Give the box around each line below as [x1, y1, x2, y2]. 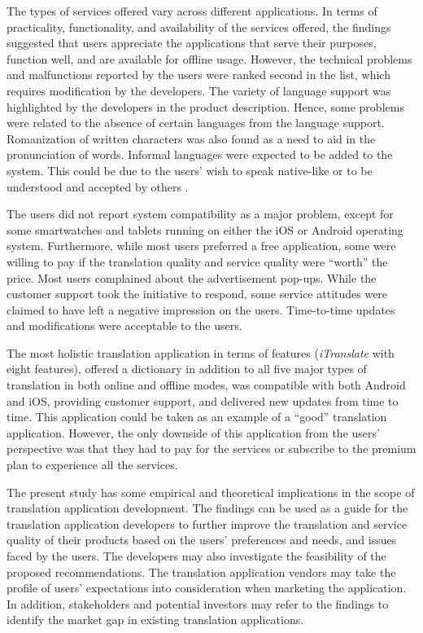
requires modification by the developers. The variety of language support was [7, 81, 391, 99]
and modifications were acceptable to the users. [7, 317, 242, 334]
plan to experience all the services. [7, 456, 178, 473]
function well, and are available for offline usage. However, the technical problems [7, 50, 412, 67]
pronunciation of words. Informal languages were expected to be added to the [7, 146, 393, 163]
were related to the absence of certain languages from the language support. [7, 114, 385, 131]
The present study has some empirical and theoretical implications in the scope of [7, 483, 415, 500]
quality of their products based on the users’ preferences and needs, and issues [7, 531, 397, 548]
